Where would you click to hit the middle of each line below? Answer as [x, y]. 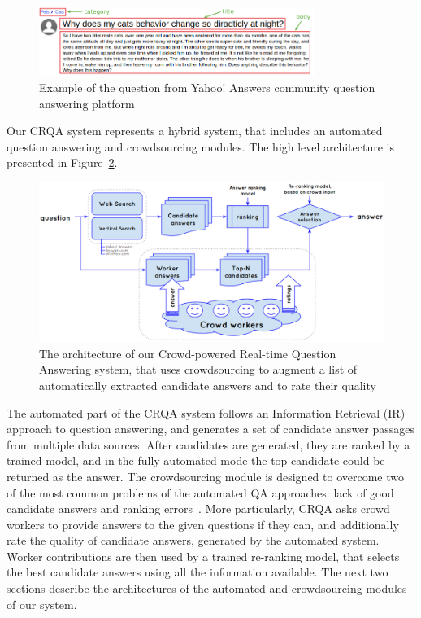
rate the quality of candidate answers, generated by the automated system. [193, 540]
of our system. [42, 604]
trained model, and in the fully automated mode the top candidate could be [196, 460]
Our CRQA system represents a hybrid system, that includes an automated [195, 131]
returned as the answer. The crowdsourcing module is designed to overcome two [206, 476]
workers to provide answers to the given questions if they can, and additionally [203, 524]
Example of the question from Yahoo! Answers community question [207, 87]
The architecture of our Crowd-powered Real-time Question [188, 353]
